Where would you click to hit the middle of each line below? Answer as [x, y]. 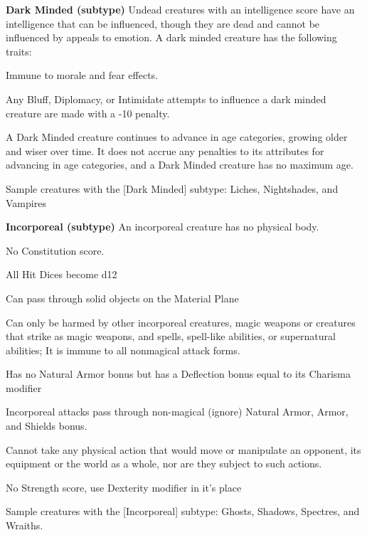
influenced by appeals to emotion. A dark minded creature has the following [171, 37]
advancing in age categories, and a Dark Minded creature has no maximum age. [180, 165]
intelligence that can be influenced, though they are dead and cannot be [163, 23]
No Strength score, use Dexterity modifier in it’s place [124, 487]
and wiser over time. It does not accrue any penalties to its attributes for [165, 150]
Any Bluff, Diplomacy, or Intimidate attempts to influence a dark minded [166, 99]
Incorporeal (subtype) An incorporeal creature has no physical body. [163, 227]
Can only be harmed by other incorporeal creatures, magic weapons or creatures [181, 322]
